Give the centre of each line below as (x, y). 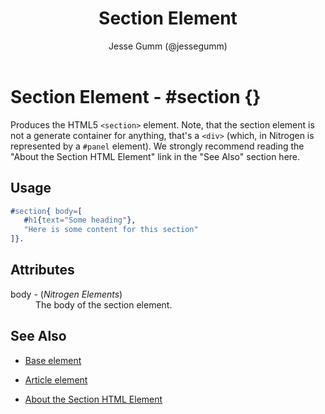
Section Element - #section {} (136, 96)
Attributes (42, 270)
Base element (53, 360)
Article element (56, 379)
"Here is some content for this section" (111, 230)
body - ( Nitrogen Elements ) (66, 294)
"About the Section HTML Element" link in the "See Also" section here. (155, 156)
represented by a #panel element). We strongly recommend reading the (157, 146)
